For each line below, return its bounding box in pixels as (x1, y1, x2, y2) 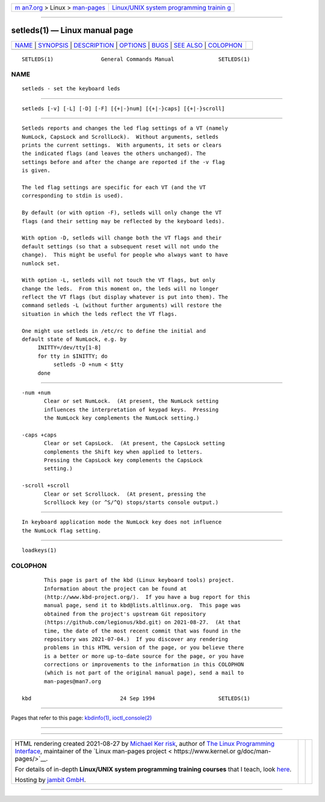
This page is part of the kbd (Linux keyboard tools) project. (44, 576, 235, 584)
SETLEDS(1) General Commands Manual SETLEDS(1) (22, 55, 250, 63)
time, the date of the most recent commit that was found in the (44, 627, 241, 634)
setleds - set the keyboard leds (22, 85, 120, 92)
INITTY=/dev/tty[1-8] (37, 344, 102, 351)
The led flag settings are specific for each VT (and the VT (22, 184, 206, 191)
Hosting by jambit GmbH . (14, 775, 87, 784)
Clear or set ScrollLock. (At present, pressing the (44, 490, 206, 497)
